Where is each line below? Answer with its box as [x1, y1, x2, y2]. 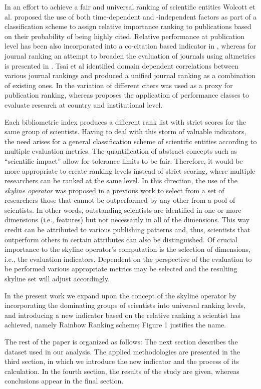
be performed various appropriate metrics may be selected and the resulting [5, 263, 237, 274]
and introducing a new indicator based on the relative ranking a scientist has [5, 309, 241, 320]
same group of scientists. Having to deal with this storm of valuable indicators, [5, 126, 246, 137]
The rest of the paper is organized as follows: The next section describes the [5, 336, 238, 346]
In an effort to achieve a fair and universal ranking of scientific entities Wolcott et [5, 2, 255, 12]
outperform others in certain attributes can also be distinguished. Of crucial [5, 234, 237, 244]
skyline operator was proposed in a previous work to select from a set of [5, 185, 224, 195]
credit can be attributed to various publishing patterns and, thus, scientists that [5, 224, 250, 235]
